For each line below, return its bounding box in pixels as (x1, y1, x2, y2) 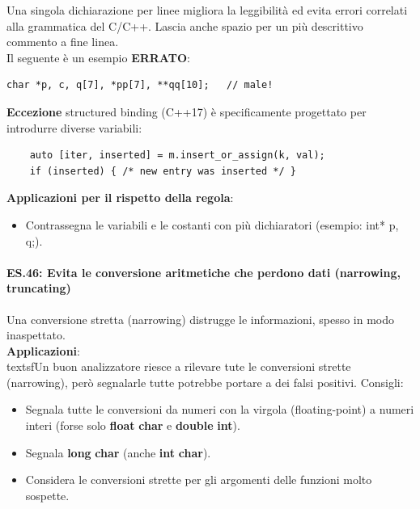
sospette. (25, 486, 70, 503)
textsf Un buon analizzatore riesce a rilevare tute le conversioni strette (6, 358, 351, 375)
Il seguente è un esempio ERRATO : (6, 48, 190, 65)
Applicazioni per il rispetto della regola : (6, 189, 234, 206)
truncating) (6, 280, 71, 297)
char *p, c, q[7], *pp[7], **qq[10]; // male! (6, 79, 274, 91)
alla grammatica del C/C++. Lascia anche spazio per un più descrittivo (6, 17, 363, 34)
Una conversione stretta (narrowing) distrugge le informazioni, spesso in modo (6, 310, 395, 327)
